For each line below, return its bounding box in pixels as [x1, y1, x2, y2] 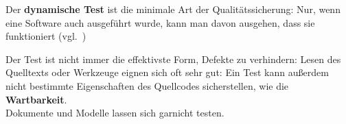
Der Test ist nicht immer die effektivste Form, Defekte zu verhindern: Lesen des [5, 51, 341, 66]
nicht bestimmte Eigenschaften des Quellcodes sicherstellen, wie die [5, 78, 289, 92]
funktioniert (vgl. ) [5, 29, 86, 43]
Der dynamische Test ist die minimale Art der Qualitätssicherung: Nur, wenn [5, 2, 341, 16]
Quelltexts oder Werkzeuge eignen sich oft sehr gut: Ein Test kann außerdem [5, 65, 329, 79]
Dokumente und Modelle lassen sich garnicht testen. [5, 106, 224, 120]
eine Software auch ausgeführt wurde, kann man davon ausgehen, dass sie [5, 15, 315, 29]
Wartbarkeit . [5, 92, 67, 106]
